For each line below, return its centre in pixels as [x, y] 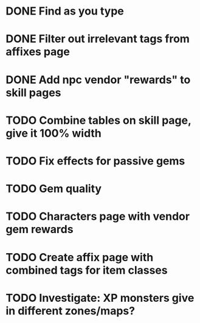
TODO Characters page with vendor [98, 216]
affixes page [38, 52]
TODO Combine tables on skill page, [98, 120]
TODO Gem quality [53, 189]
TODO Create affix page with [80, 257]
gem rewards [40, 229]
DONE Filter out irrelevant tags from [98, 39]
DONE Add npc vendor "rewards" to [98, 80]
